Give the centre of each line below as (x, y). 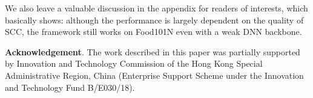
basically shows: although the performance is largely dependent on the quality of (154, 20)
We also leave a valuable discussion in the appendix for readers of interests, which (156, 8)
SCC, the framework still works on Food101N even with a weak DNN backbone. (153, 32)
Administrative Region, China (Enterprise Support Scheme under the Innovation (154, 75)
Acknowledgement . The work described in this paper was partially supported (153, 51)
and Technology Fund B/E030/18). (70, 87)
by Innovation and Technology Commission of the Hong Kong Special (134, 63)
